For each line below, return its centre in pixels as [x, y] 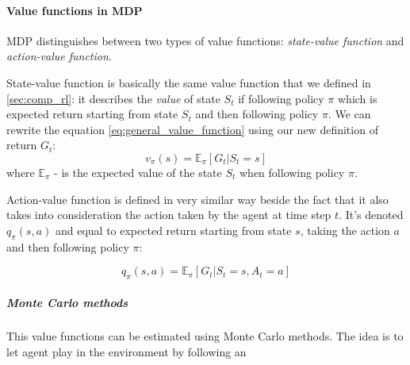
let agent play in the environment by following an [126, 352]
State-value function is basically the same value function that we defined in [189, 82]
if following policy [281, 98]
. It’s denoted [371, 215]
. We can [349, 114]
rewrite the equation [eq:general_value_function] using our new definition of [192, 129]
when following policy [292, 172]
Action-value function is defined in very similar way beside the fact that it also [197, 199]
